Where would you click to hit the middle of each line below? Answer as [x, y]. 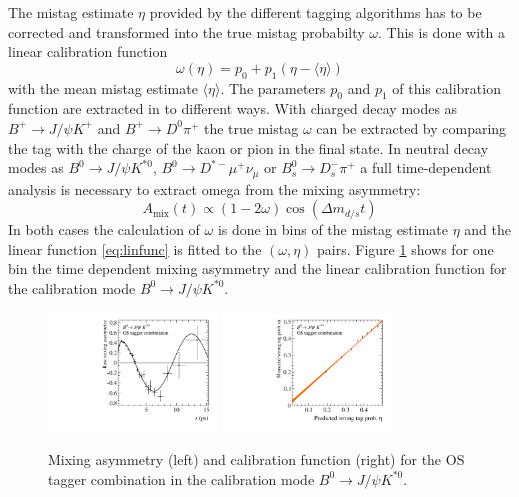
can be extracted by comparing [411, 127]
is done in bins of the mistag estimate [333, 229]
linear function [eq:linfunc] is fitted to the [135, 248]
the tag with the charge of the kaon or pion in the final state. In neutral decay [248, 147]
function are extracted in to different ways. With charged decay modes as [233, 108]
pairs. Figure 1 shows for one [405, 248]
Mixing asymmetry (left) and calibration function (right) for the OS [256, 459]
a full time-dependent [426, 167]
